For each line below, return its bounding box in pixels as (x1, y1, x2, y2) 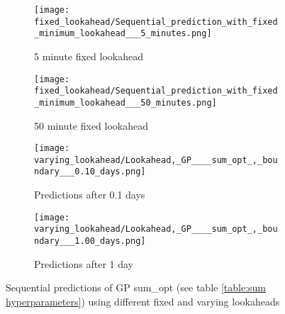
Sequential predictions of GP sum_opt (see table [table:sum (6, 280, 266, 295)
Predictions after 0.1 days (34, 187, 145, 202)
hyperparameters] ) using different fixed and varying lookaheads (6, 293, 280, 308)
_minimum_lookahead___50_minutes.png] (34, 97, 217, 108)
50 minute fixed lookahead (34, 118, 149, 133)
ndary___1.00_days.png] (34, 236, 146, 246)
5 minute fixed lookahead (34, 48, 144, 63)
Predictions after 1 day (34, 256, 133, 271)
